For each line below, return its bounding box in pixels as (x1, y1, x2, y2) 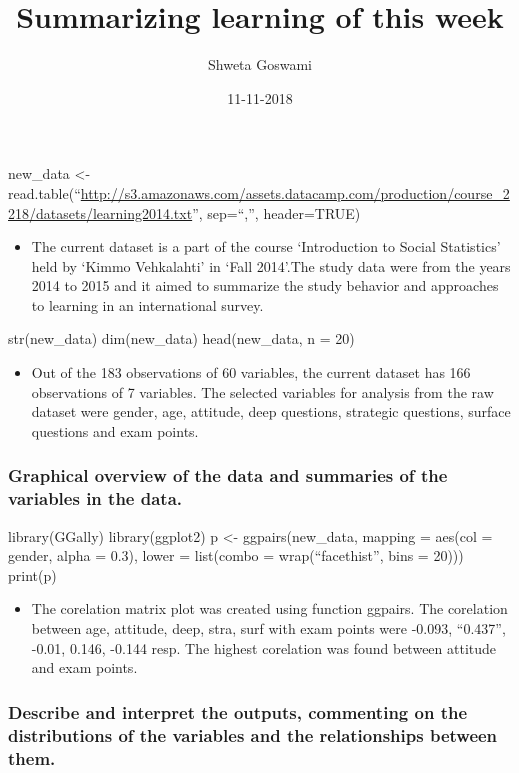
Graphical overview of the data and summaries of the (8, 463, 448, 488)
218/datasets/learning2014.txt (8, 202, 193, 223)
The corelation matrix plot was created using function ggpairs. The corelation (31, 598, 508, 619)
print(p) (8, 564, 57, 585)
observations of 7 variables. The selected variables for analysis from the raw (31, 381, 494, 402)
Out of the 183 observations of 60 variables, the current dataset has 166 (31, 362, 471, 383)
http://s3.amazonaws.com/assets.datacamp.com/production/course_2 (80, 182, 510, 203)
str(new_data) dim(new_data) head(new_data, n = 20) (8, 328, 355, 349)
